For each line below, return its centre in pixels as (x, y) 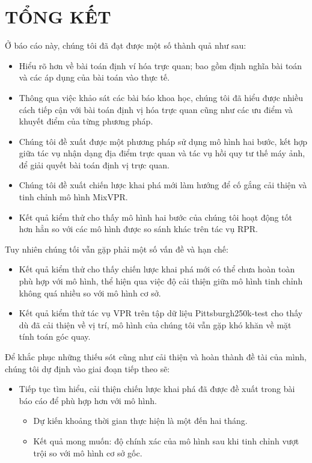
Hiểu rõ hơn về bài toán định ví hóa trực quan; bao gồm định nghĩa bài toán (161, 65)
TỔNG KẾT (58, 17)
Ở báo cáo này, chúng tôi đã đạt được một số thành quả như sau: (126, 45)
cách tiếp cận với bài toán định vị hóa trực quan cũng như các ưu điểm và (156, 109)
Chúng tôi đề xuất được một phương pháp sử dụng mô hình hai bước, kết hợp (163, 141)
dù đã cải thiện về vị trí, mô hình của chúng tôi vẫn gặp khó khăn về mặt (155, 324)
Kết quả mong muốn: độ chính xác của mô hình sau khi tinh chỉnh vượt (166, 440)
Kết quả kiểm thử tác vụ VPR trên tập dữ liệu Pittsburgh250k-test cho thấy (161, 313)
